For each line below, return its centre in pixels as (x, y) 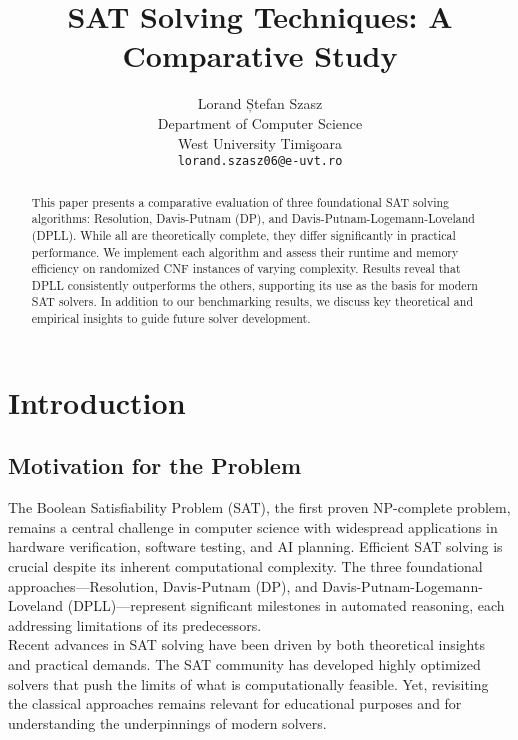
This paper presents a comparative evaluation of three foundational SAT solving (240, 201)
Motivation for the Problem (155, 465)
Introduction (97, 401)
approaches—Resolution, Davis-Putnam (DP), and (163, 585)
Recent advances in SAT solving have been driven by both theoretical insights (246, 644)
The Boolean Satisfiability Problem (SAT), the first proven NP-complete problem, (259, 507)
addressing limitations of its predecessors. (135, 624)
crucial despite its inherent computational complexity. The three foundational (245, 565)
